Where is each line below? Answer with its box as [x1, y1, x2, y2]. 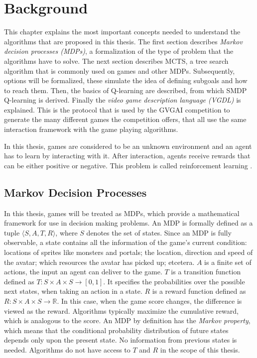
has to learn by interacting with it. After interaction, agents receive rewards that [4, 150, 251, 161]
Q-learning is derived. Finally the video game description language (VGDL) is [4, 95, 241, 105]
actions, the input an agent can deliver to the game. [4, 266, 162, 277]
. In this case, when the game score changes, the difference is [57, 295, 242, 306]
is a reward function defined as [152, 286, 246, 296]
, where [55, 227, 78, 238]
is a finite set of [204, 256, 252, 267]
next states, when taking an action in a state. [4, 286, 142, 296]
